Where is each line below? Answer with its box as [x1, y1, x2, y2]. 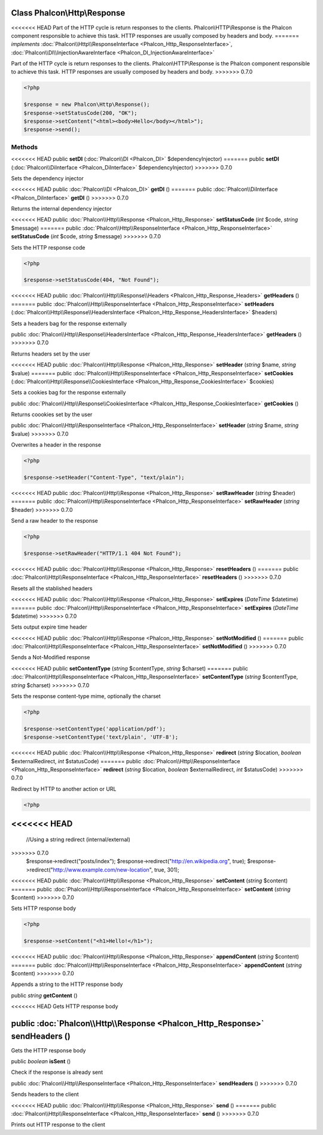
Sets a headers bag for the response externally [11, 320, 127, 327]
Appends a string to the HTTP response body [11, 981, 123, 988]
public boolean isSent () [11, 1058, 71, 1065]
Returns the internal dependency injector [11, 205, 112, 213]
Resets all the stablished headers [11, 584, 93, 592]
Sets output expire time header [11, 623, 87, 631]
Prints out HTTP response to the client [11, 1121, 106, 1128]
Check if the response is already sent [11, 1069, 103, 1076]
